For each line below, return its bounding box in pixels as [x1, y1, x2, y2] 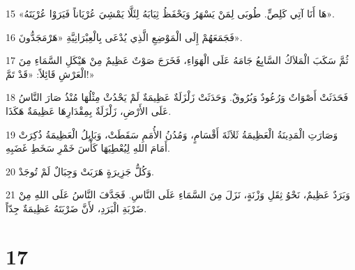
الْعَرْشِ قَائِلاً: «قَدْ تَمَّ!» [6, 66, 95, 81]
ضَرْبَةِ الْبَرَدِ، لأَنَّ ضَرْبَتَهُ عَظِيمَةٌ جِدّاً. [6, 200, 147, 215]
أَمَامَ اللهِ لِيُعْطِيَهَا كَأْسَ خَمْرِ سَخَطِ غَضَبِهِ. [6, 141, 170, 155]
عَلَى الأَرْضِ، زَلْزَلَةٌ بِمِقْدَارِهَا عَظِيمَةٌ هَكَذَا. [6, 103, 172, 118]
